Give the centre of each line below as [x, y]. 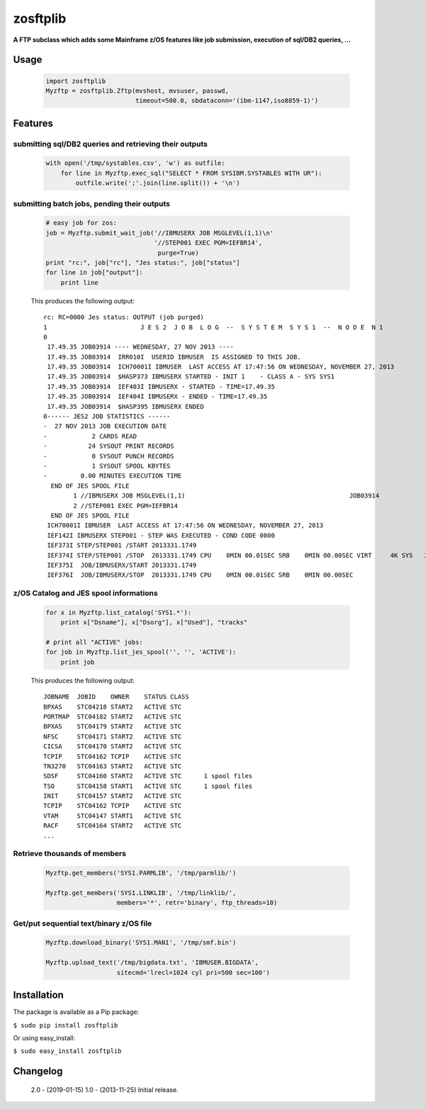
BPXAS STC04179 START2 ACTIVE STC [113, 727]
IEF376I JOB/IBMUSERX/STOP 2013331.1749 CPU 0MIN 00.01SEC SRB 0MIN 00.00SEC [200, 575]
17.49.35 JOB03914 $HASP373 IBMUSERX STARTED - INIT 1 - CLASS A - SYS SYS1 [191, 377]
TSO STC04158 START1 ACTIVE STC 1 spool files [148, 786]
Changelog [38, 1071]
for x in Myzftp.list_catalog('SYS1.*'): [119, 612]
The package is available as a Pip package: [76, 1012]
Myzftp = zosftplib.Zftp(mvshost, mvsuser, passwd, [137, 91]
